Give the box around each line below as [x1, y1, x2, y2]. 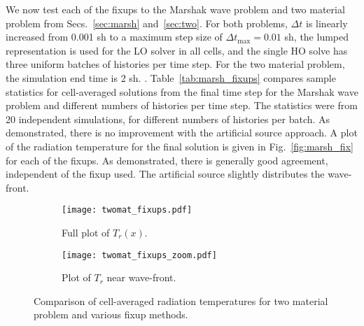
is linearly [305, 15, 348, 30]
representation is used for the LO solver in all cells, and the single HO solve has [6, 43, 348, 57]
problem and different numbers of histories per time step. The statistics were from [6, 98, 358, 113]
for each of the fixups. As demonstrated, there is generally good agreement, [6, 153, 328, 167]
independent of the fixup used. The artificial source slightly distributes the [6, 166, 325, 181]
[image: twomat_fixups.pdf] [62, 205, 192, 215]
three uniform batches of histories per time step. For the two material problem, [6, 57, 345, 71]
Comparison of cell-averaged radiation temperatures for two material [34, 293, 328, 308]
